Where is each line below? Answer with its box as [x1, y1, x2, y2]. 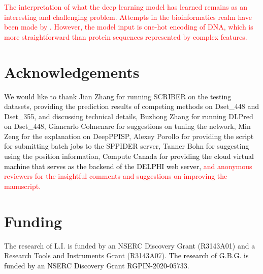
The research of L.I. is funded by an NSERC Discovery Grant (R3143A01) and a [4, 240, 255, 251]
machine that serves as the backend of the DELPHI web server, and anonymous [4, 160, 252, 171]
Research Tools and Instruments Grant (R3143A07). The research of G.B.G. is [4, 250, 249, 261]
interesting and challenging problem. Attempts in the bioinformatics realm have [4, 11, 252, 22]
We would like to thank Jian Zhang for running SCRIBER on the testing [4, 91, 232, 101]
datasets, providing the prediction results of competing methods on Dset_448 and [4, 101, 259, 112]
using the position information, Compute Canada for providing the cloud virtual [4, 151, 254, 161]
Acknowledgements [4, 61, 140, 82]
